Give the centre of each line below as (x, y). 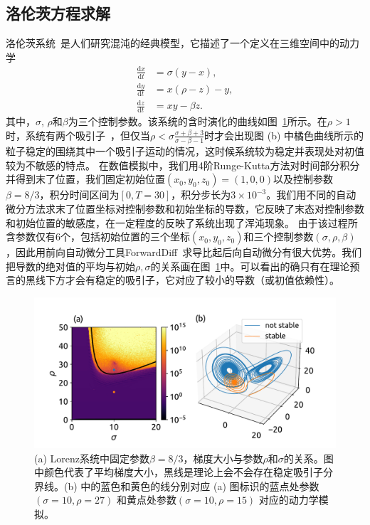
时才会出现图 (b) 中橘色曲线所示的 (284, 135)
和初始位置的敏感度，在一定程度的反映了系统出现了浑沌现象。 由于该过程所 (182, 222)
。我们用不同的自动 (311, 195)
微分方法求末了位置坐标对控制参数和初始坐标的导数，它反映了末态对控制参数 (185, 208)
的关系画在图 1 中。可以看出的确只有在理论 (250, 266)
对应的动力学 (289, 500)
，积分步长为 (201, 195)
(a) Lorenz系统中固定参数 (92, 458)
